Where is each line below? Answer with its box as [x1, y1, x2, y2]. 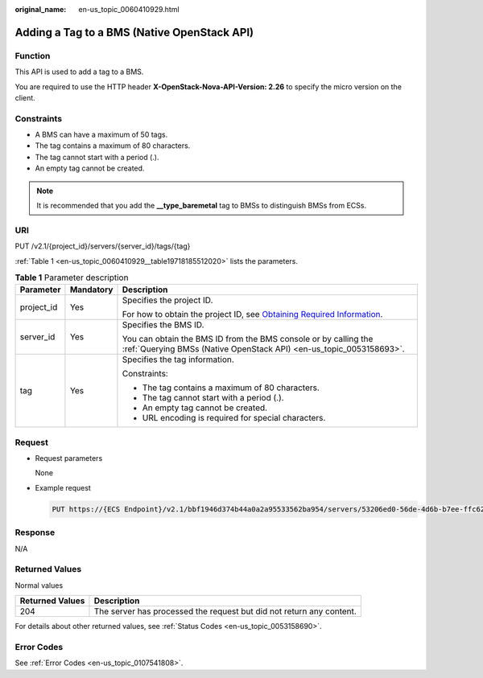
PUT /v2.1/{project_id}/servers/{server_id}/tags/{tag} [14, 241, 191, 251]
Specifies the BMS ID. [122, 319, 204, 331]
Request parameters [35, 454, 103, 463]
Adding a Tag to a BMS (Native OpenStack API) [14, 25, 254, 39]
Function [14, 50, 51, 61]
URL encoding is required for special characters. [142, 413, 326, 424]
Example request [35, 483, 92, 492]
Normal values [14, 580, 64, 590]
